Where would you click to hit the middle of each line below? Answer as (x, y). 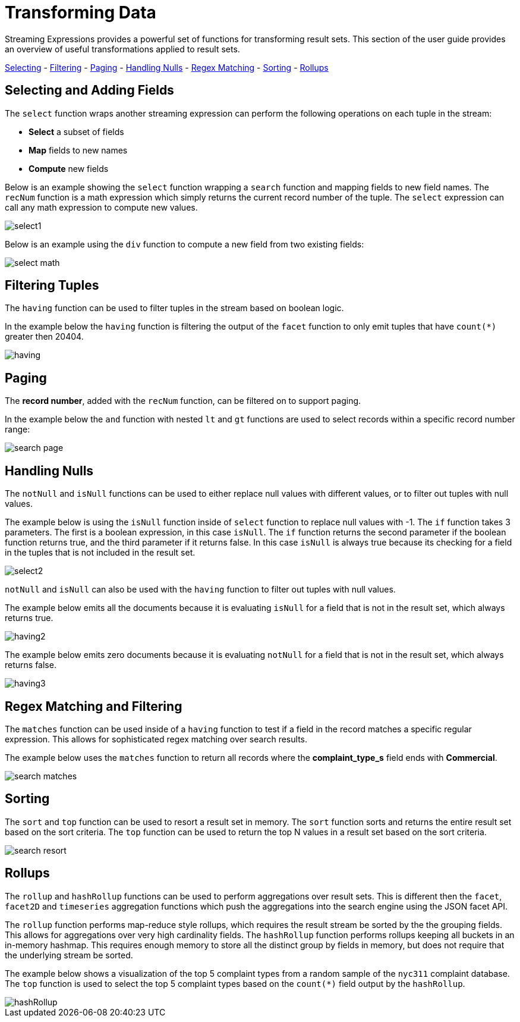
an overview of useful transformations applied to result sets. (122, 49)
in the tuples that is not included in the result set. (100, 553)
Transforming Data (81, 12)
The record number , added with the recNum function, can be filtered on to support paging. (183, 401)
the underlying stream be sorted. (69, 955)
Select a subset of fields (76, 131)
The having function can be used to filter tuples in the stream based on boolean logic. (174, 308)
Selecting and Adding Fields (89, 90)
